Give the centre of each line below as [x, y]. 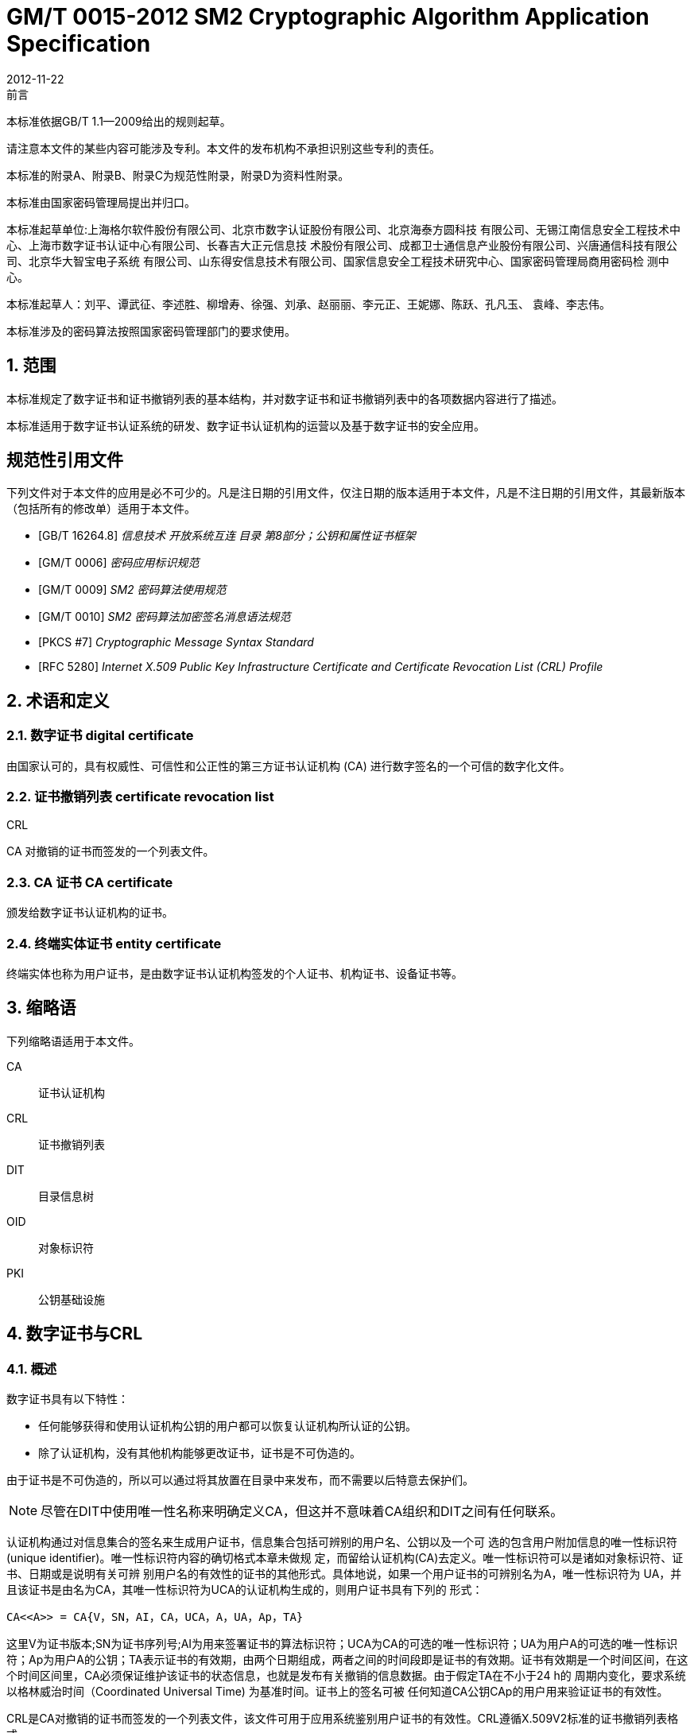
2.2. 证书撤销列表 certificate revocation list [140, 797]
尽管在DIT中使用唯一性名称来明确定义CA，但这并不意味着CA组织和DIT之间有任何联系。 [302, 1511]
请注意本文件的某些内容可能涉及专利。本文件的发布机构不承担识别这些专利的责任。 [223, 148]
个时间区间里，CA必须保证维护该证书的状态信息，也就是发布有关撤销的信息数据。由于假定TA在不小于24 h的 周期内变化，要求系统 [346, 1675]
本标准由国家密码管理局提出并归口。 [101, 202]
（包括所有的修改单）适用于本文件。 [101, 509]
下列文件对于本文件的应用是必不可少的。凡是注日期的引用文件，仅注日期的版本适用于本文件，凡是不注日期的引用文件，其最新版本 [346, 493]
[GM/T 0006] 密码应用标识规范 [119, 563]
